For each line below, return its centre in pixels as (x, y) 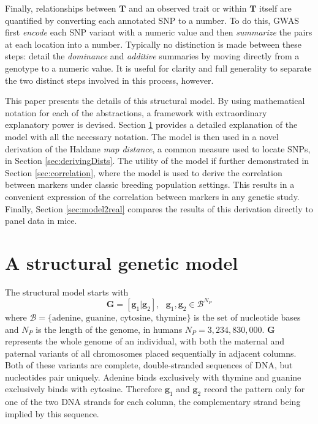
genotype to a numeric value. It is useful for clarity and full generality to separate (158, 68)
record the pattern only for (254, 389)
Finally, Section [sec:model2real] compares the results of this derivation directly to (159, 208)
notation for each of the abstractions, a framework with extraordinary (136, 112)
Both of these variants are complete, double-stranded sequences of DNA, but (149, 365)
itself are (275, 8)
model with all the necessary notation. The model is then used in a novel (142, 136)
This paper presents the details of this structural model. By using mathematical (155, 101)
